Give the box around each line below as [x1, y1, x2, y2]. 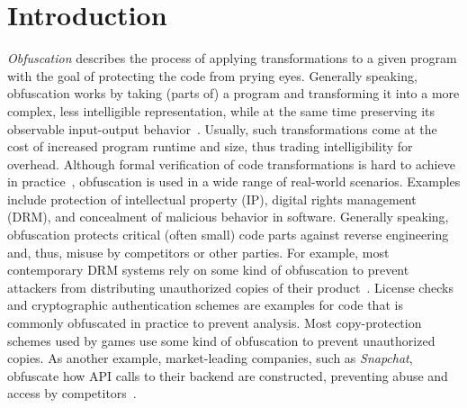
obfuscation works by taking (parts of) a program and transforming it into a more [7, 84, 460, 103]
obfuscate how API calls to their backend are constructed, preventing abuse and [7, 366, 448, 385]
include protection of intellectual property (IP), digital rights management [7, 189, 417, 208]
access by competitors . [7, 384, 137, 403]
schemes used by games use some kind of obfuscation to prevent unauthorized [7, 331, 436, 349]
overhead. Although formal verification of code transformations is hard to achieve [7, 154, 455, 173]
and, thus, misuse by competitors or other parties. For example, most [7, 242, 390, 261]
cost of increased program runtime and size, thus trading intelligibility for [7, 137, 413, 156]
